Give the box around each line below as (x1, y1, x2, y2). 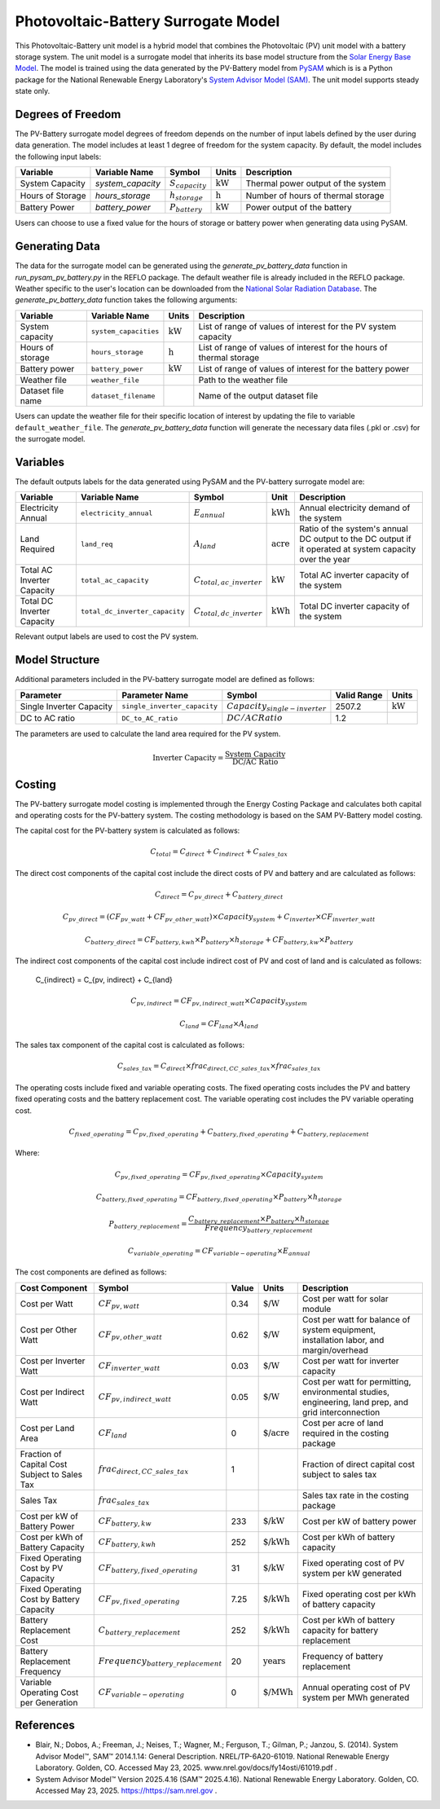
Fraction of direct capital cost (301, 1459, 416, 1470)
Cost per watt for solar (301, 1292, 389, 1304)
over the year (298, 554, 350, 566)
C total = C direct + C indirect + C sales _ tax (150, 847, 288, 858)
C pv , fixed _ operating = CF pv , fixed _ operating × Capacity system (114, 1169, 323, 1181)
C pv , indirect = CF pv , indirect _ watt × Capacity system (130, 997, 308, 1007)
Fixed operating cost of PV (301, 1557, 405, 1569)
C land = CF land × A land (179, 1019, 259, 1030)
